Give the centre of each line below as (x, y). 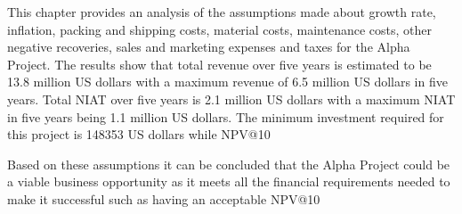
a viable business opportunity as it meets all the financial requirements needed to (229, 181)
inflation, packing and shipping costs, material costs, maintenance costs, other (220, 29)
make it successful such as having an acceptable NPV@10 (164, 198)
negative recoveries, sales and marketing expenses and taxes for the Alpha (209, 47)
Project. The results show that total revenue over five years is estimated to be (219, 64)
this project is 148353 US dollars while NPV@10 (139, 134)
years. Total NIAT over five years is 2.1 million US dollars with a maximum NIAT (231, 99)
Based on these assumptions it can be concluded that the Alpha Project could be (229, 164)
